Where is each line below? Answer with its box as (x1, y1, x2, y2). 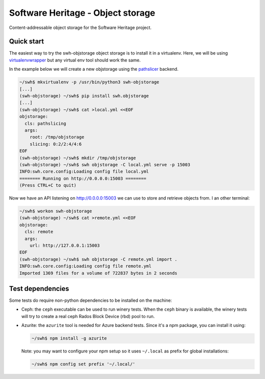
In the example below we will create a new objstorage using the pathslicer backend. (9, 66, 179, 72)
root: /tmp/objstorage (29, 134, 84, 140)
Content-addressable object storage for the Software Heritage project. (9, 25, 152, 30)
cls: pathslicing (25, 120, 66, 126)
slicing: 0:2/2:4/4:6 (29, 141, 82, 147)
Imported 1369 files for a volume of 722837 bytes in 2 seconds (19, 270, 178, 276)
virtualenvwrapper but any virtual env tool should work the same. (9, 57, 141, 63)
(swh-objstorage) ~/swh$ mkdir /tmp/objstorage (19, 155, 136, 161)
